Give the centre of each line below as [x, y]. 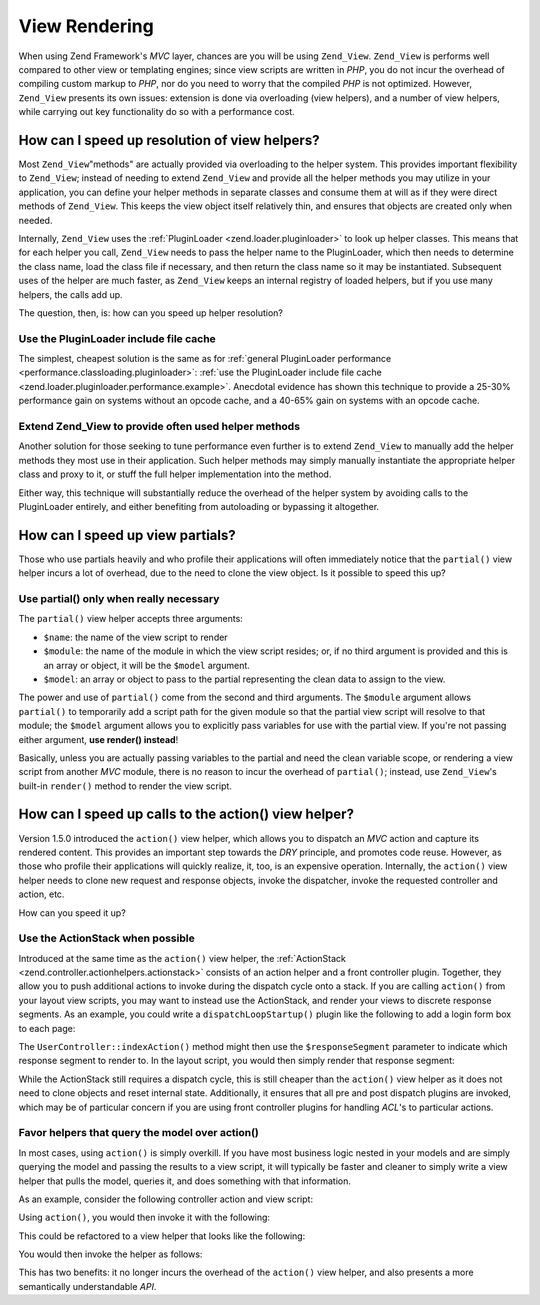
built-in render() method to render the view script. [125, 786]
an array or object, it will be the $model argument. [146, 665]
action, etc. [41, 894]
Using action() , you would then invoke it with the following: [144, 1217]
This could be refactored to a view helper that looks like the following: [162, 1236]
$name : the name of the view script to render [136, 637]
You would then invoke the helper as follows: [110, 1254]
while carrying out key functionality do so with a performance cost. [156, 112]
